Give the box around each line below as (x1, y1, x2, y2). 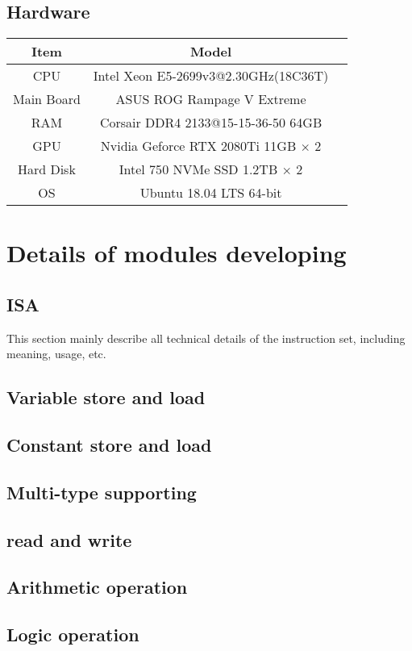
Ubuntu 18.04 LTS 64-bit (139, 183, 282, 202)
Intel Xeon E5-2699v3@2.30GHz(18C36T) (93, 66, 329, 86)
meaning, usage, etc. (6, 345, 106, 362)
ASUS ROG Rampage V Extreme (115, 90, 306, 109)
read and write (6, 527, 132, 552)
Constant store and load (6, 432, 212, 457)
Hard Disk (17, 160, 76, 179)
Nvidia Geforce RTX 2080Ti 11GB (100, 136, 297, 156)
